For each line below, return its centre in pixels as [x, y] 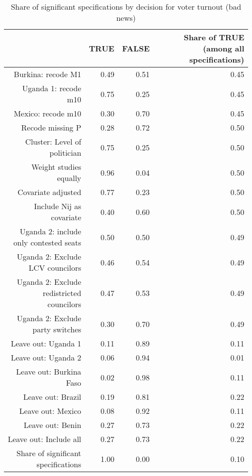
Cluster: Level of [53, 141]
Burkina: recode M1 [47, 74]
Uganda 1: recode [52, 88]
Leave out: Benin [52, 425]
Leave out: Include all [45, 439]
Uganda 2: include [50, 231]
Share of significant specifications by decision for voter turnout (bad [126, 7]
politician [65, 153]
